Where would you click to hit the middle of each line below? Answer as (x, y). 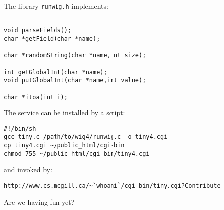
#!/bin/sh (20, 129)
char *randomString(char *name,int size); (75, 55)
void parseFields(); (38, 31)
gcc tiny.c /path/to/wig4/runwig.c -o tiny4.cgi (86, 137)
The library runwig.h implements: (56, 6)
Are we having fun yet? (39, 201)
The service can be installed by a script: (65, 113)
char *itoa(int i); (36, 97)
